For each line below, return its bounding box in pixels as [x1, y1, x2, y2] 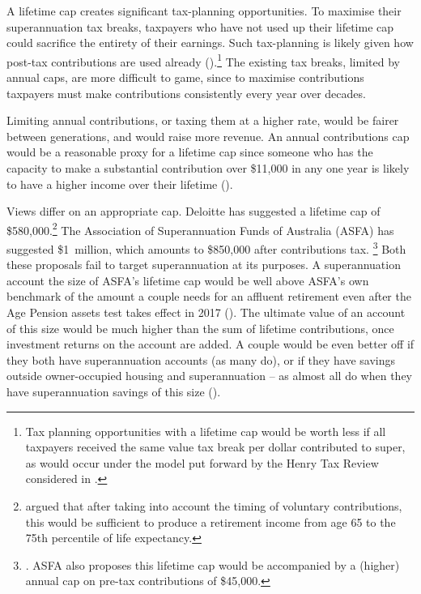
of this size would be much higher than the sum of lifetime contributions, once [6, 319, 394, 336]
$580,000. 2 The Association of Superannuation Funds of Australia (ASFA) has [6, 219, 394, 238]
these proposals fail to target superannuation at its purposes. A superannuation [6, 256, 401, 273]
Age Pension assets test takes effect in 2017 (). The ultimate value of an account [6, 304, 406, 321]
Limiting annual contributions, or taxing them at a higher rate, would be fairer [6, 112, 399, 129]
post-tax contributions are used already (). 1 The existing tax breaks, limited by [6, 50, 400, 70]
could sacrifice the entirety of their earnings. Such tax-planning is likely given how [6, 34, 414, 51]
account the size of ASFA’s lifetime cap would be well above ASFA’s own [6, 271, 369, 288]
